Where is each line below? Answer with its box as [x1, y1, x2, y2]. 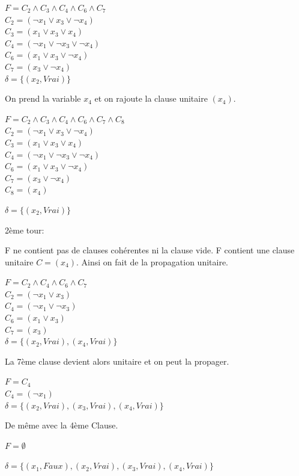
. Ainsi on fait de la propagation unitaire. [76, 255, 228, 268]
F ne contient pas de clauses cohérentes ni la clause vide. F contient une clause [5, 244, 295, 256]
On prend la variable [5, 92, 81, 105]
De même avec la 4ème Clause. [5, 419, 118, 431]
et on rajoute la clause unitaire [94, 92, 208, 105]
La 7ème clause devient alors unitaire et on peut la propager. [5, 354, 229, 367]
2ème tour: [5, 223, 44, 236]
